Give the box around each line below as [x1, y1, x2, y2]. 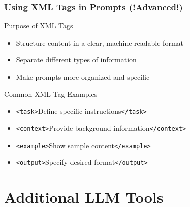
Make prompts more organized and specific [16, 72, 150, 82]
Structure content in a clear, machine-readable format [16, 37, 183, 48]
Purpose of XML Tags [4, 20, 73, 31]
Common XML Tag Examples [4, 88, 98, 99]
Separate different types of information [16, 54, 137, 65]
